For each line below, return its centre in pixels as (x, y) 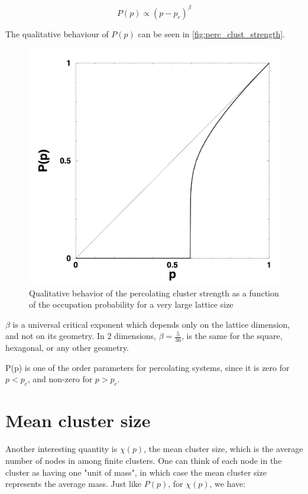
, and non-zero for (60, 379)
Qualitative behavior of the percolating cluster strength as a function (154, 293)
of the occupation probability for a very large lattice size (131, 304)
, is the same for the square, (232, 336)
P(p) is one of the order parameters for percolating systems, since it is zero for (147, 367)
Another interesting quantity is (61, 449)
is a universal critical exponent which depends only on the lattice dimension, (151, 324)
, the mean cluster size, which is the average (223, 449)
